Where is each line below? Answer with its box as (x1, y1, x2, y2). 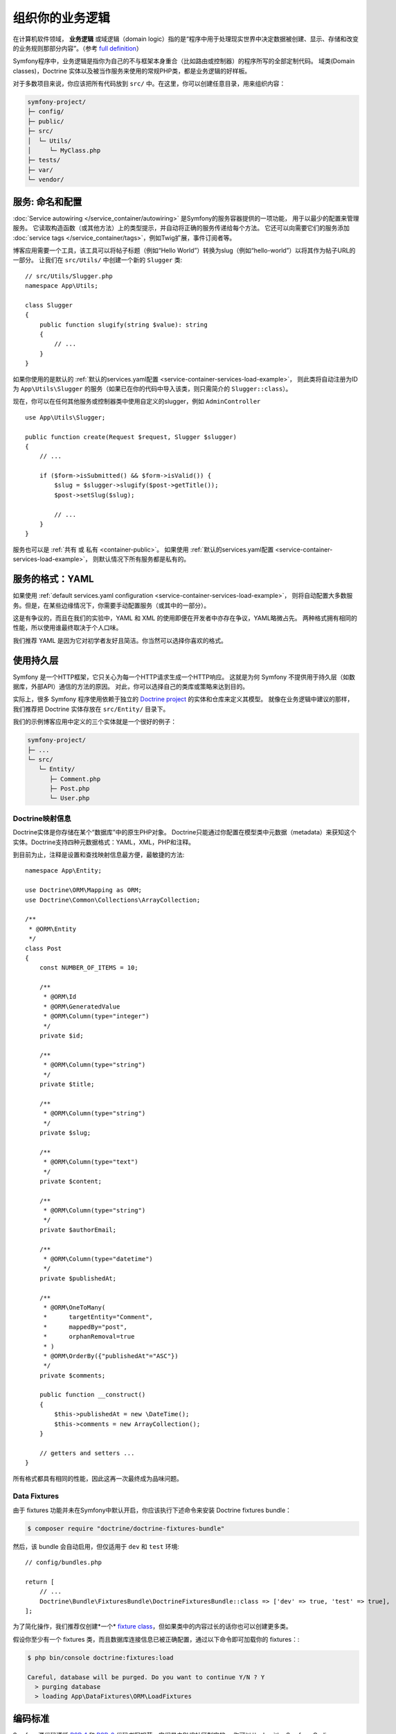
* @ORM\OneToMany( (43, 1303, 106, 1311)
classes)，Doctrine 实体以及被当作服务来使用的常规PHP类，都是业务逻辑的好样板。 (12, 67, 251, 75)
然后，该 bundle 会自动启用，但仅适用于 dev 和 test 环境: (12, 1542, 179, 1550)
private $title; (39, 1080, 95, 1088)
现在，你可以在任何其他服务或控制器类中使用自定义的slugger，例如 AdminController (12, 397, 261, 406)
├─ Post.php (49, 784, 90, 793)
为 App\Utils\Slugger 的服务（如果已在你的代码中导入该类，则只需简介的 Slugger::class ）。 (12, 384, 292, 393)
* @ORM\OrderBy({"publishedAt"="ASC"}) (43, 1352, 179, 1359)
